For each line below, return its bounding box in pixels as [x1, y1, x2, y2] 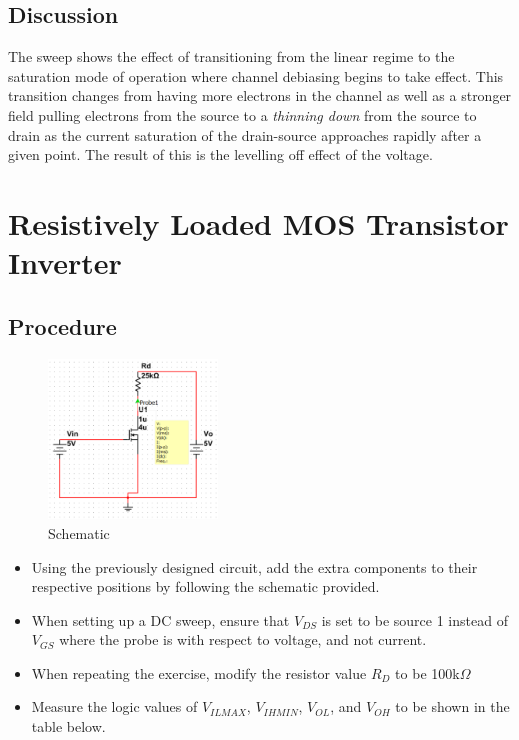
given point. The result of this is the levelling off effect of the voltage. [8, 144, 433, 165]
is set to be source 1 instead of [321, 609, 508, 630]
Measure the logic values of [31, 696, 198, 717]
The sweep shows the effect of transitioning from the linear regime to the [8, 46, 455, 67]
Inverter [8, 242, 122, 283]
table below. [31, 716, 106, 737]
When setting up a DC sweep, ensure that [31, 609, 290, 630]
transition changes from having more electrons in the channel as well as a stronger [8, 85, 512, 106]
